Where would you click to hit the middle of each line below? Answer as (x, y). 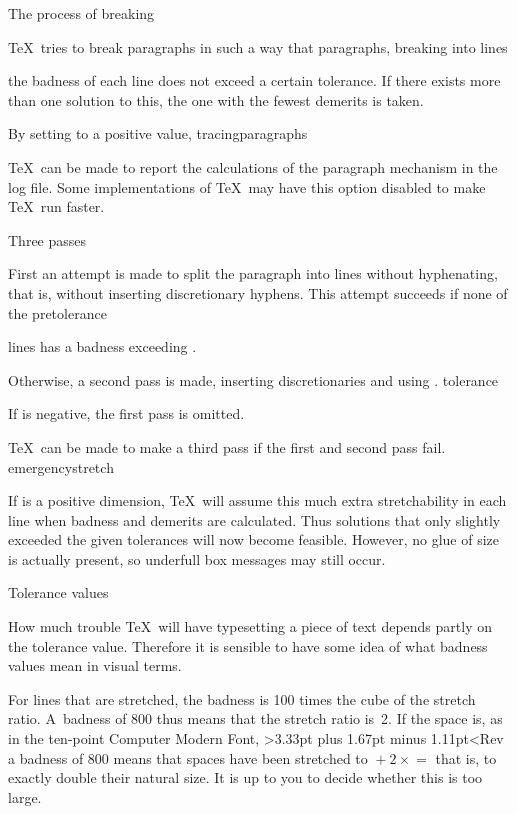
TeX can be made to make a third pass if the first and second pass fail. (227, 446)
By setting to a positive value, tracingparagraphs (158, 133)
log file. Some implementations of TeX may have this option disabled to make (247, 186)
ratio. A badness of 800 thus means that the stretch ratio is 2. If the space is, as (255, 718)
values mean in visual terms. (95, 665)
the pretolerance (57, 312)
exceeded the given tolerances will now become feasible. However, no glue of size (253, 539)
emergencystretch (61, 466)
